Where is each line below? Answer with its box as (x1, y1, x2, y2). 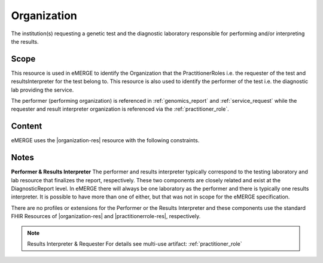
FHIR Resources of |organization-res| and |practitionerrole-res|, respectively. (11, 213, 201, 220)
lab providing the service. (11, 86, 74, 93)
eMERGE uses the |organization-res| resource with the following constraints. (11, 137, 200, 144)
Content (11, 121, 42, 131)
